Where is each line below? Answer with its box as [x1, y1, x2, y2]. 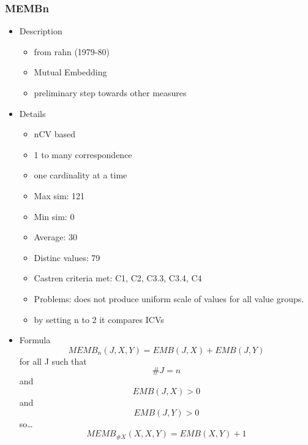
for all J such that [19, 354, 87, 367]
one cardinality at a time [34, 169, 127, 181]
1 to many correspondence [34, 148, 132, 161]
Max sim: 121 [34, 189, 85, 202]
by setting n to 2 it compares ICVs [34, 313, 164, 325]
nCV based [34, 127, 75, 140]
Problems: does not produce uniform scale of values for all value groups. [34, 292, 304, 305]
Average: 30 [34, 230, 78, 243]
